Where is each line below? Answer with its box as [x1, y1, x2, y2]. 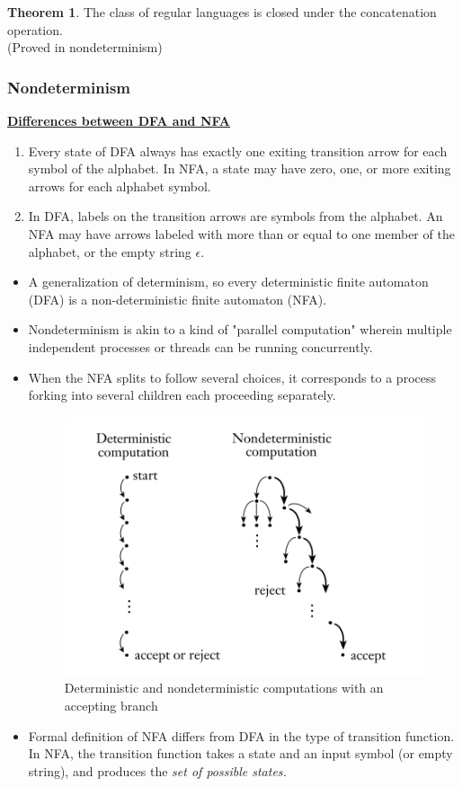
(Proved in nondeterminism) [7, 38, 163, 57]
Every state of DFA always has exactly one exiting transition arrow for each [28, 141, 448, 160]
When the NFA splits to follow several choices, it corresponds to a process [28, 367, 436, 386]
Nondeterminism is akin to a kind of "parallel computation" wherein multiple [28, 320, 452, 339]
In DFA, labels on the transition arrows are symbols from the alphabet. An [28, 207, 443, 225]
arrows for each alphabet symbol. [28, 176, 211, 195]
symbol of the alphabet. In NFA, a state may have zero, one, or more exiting [28, 159, 451, 178]
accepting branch [64, 695, 158, 714]
